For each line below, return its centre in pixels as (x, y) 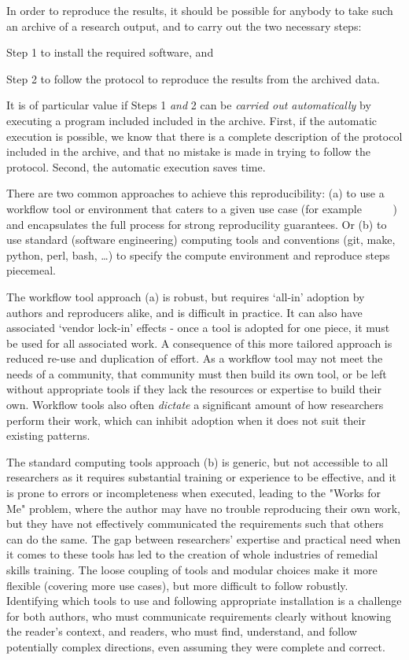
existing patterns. (48, 435)
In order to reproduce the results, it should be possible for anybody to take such (200, 10)
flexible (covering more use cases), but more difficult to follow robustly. (177, 585)
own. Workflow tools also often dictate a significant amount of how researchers (195, 405)
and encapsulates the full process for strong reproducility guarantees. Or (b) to (197, 224)
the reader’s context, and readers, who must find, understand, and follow (182, 631)
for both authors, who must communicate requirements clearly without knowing (199, 616)
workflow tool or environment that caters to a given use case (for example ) (202, 208)
